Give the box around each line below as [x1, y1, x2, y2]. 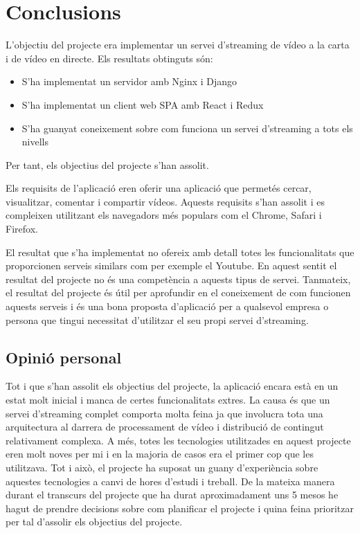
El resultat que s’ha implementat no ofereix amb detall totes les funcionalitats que [6, 244, 354, 259]
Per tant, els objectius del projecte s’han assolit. [6, 157, 209, 172]
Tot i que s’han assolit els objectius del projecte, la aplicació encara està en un [6, 379, 339, 393]
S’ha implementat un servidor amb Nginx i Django [21, 74, 237, 89]
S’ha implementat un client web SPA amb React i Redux [21, 97, 264, 111]
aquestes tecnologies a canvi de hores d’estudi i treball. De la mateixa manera [6, 473, 335, 488]
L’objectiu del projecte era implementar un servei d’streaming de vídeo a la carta [6, 37, 350, 52]
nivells [21, 134, 48, 149]
